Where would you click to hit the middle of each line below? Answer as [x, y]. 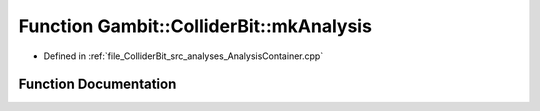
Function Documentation [97, 84]
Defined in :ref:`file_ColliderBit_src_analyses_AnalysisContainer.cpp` [183, 56]
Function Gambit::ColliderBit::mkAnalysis [195, 26]
